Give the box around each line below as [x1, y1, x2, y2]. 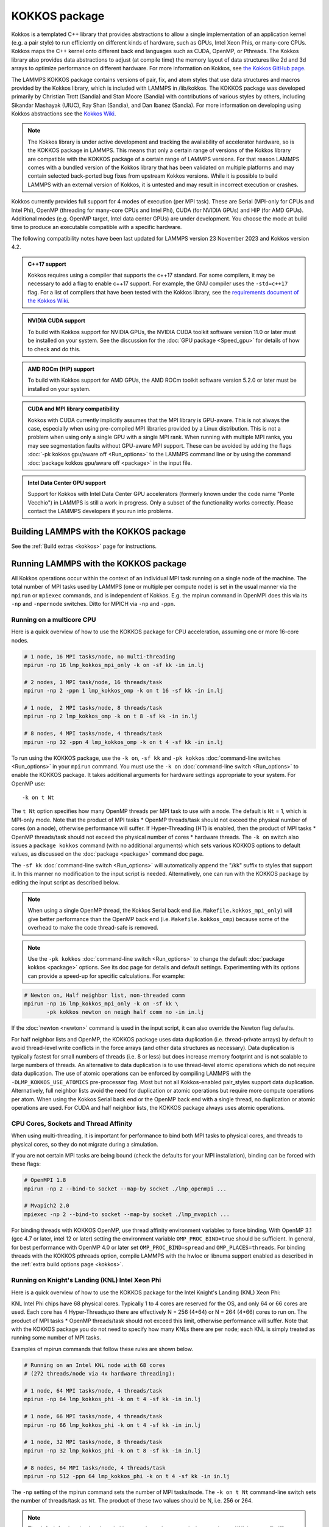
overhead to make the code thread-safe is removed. [27, 924, 158, 931]
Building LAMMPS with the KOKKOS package [11, 526, 186, 537]
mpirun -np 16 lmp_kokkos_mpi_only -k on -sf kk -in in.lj [24, 661, 204, 669]
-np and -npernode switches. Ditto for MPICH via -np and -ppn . [11, 600, 176, 608]
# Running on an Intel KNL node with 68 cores [24, 1361, 166, 1368]
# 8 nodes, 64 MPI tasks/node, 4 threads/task [24, 1464, 166, 1471]
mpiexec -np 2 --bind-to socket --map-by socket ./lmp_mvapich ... [24, 1211, 230, 1218]
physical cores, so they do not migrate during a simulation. [11, 1140, 158, 1148]
